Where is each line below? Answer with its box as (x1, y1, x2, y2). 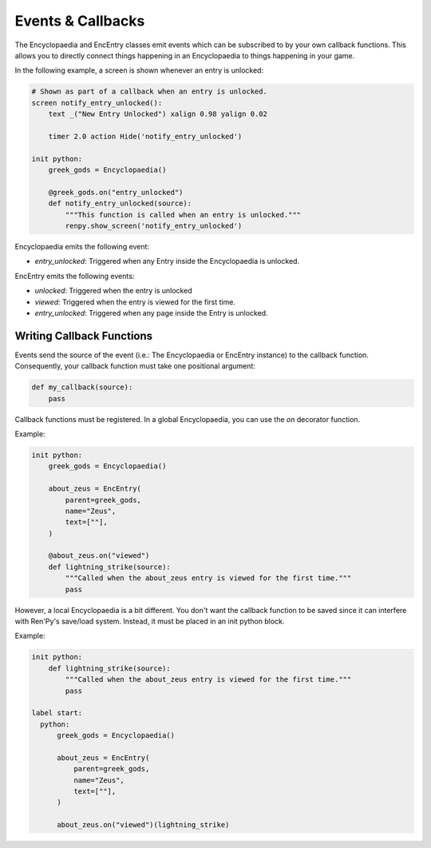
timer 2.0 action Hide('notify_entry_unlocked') (48, 132, 243, 141)
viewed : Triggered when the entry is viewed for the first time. (34, 297, 235, 307)
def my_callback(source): (31, 383, 133, 392)
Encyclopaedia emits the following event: (14, 241, 150, 251)
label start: (31, 708, 83, 718)
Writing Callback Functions (14, 328, 153, 343)
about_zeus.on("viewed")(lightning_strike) (57, 820, 230, 830)
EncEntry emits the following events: (14, 271, 135, 281)
